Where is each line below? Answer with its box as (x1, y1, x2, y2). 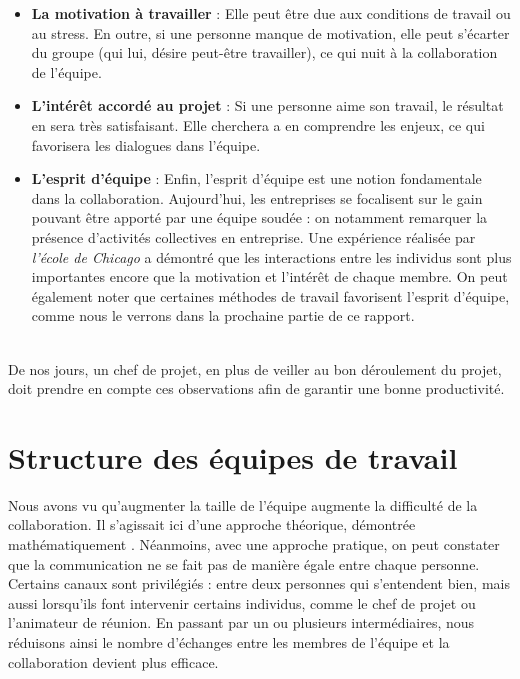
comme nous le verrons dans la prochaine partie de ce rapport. (31, 305, 415, 326)
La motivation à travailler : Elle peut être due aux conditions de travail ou (31, 3, 511, 23)
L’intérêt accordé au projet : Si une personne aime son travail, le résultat (31, 95, 504, 116)
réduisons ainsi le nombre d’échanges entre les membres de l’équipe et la (8, 631, 450, 652)
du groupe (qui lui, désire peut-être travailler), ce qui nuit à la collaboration (31, 42, 498, 63)
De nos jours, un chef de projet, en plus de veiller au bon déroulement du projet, (8, 358, 502, 379)
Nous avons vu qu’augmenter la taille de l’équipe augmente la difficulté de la (8, 494, 478, 515)
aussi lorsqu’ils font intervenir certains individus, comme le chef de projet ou (8, 592, 476, 613)
